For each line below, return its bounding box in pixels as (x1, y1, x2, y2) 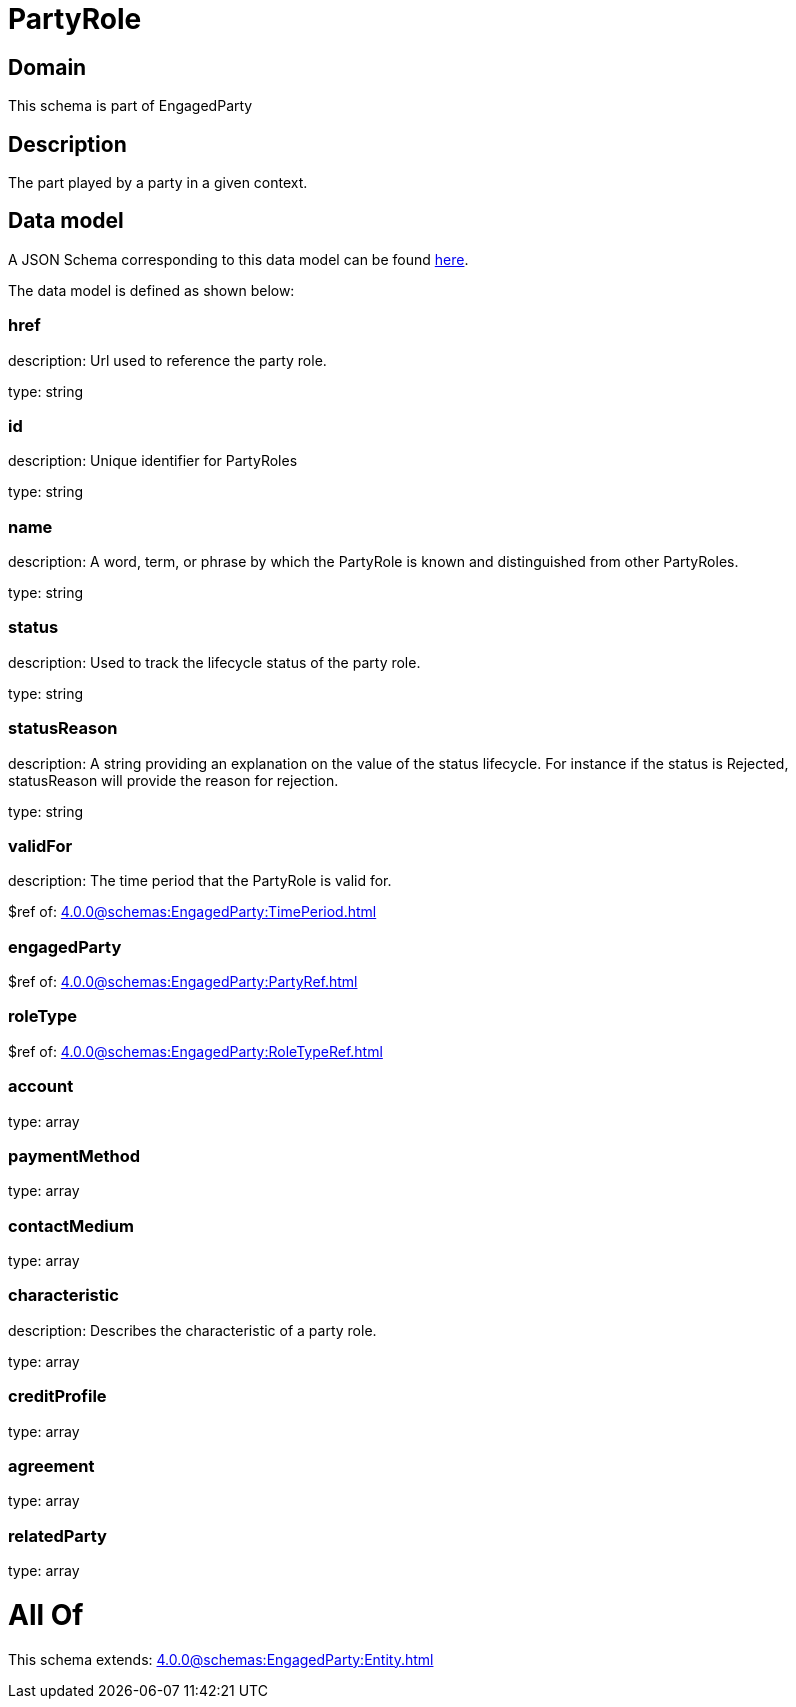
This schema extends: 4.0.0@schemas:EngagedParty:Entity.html (8, 1650, 434, 1668)
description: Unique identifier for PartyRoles (8, 452, 298, 470)
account (8, 1076, 74, 1097)
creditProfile (8, 1386, 107, 1407)
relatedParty (8, 1525, 107, 1546)
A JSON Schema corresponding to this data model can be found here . (8, 250, 469, 268)
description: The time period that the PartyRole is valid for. (8, 872, 392, 890)
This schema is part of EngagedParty (8, 97, 253, 115)
